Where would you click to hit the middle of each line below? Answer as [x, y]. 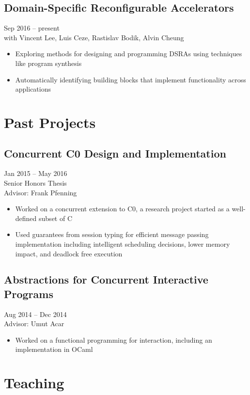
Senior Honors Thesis [35, 182]
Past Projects [50, 122]
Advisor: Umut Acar [34, 324]
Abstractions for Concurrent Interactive [106, 279]
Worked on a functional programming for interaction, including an [114, 340]
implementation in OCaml [54, 349]
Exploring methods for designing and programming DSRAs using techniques [129, 54]
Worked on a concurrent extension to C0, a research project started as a [122, 209]
